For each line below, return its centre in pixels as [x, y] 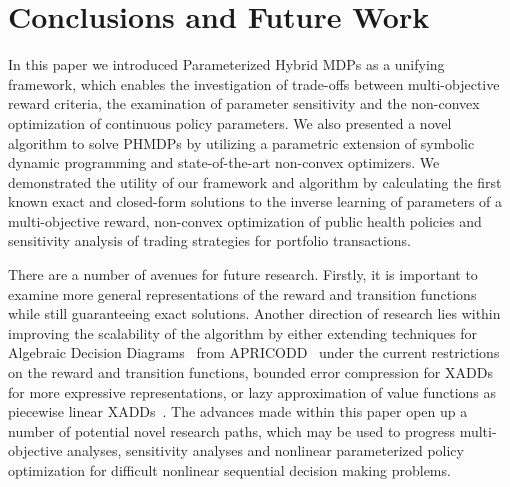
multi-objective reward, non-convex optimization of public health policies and [245, 220]
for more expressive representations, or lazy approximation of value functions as [252, 391]
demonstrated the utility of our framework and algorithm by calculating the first [255, 181]
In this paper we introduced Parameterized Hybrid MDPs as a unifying [226, 64]
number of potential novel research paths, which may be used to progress [232, 430]
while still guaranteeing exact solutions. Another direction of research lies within [254, 313]
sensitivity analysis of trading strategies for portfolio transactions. [209, 240]
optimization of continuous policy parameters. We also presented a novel [230, 122]
